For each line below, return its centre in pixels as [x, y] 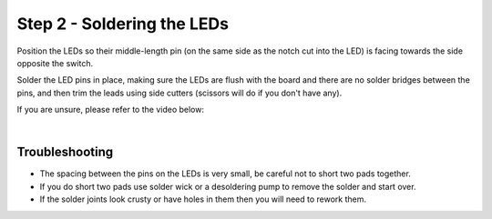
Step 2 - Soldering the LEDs [123, 24]
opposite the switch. [55, 63]
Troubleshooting [65, 152]
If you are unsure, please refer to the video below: [111, 110]
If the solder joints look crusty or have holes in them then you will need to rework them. [203, 199]
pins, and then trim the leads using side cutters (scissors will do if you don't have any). [179, 93]
